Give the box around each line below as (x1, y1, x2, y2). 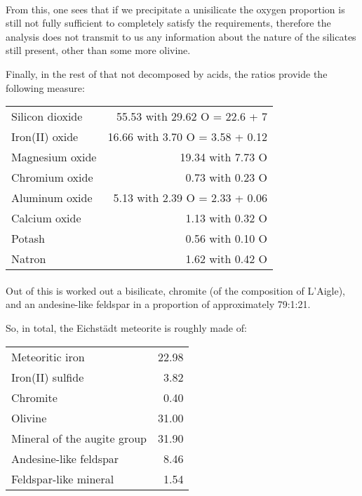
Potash (11, 230, 45, 247)
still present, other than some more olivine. (6, 43, 191, 58)
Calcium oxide (11, 210, 81, 227)
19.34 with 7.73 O (180, 149, 267, 166)
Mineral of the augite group (11, 429, 147, 446)
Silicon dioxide (11, 108, 83, 125)
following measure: (6, 80, 85, 95)
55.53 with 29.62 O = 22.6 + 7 (116, 108, 267, 125)
